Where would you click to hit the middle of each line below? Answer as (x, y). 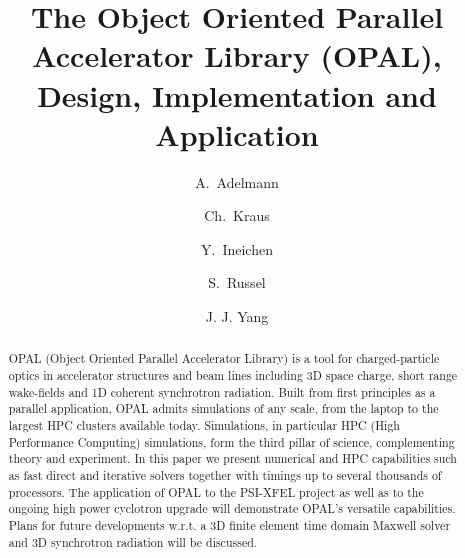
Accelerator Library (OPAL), (237, 55)
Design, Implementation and (237, 94)
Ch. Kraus (237, 215)
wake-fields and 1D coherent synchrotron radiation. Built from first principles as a (222, 391)
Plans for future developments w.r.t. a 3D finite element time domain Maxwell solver (229, 525)
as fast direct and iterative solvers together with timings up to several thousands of (225, 475)
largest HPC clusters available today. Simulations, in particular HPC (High (204, 425)
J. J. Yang (237, 316)
